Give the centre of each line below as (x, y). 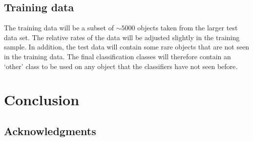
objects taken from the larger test (188, 28)
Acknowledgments (50, 130)
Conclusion (42, 100)
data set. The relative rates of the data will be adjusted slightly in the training (122, 37)
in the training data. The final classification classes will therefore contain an (117, 56)
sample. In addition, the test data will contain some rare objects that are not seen (127, 47)
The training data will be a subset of (59, 28)
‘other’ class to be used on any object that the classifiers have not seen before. (121, 66)
